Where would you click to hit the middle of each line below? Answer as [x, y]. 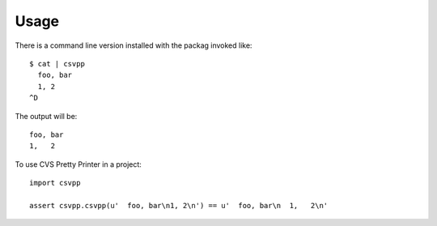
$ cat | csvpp [57, 64]
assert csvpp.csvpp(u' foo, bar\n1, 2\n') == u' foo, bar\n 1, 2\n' [179, 205]
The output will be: [46, 116]
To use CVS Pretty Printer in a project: [78, 164]
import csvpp [55, 183]
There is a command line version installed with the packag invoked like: [134, 45]
